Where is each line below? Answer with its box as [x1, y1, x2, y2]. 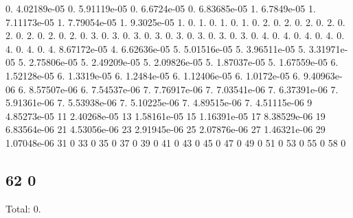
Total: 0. [5, 201, 41, 215]
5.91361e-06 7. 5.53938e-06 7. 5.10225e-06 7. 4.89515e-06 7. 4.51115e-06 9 [5, 95, 312, 110]
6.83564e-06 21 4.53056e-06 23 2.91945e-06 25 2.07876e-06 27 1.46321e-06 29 [5, 122, 326, 136]
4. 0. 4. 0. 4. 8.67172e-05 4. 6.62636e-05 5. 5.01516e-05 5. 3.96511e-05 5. [5, 41, 306, 56]
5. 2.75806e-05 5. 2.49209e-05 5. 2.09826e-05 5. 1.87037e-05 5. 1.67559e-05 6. [18, 55, 339, 69]
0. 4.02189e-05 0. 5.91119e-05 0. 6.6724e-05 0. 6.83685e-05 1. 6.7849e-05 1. [5, 1, 316, 15]
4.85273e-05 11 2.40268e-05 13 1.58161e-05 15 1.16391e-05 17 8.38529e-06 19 [5, 108, 326, 123]
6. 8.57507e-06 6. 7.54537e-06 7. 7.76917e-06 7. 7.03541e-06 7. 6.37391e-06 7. [18, 82, 339, 96]
